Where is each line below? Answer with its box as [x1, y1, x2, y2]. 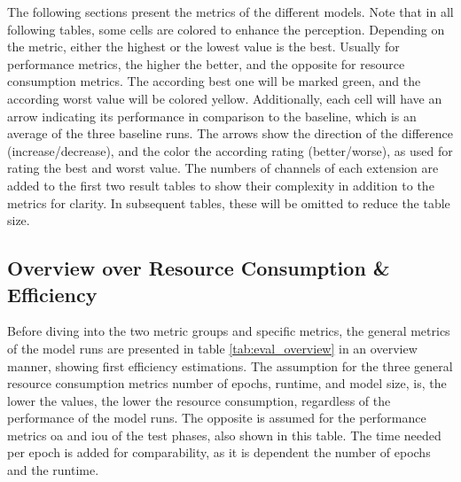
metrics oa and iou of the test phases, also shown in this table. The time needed [7, 425, 441, 444]
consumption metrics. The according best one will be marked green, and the [7, 72, 421, 90]
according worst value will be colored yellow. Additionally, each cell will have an [7, 89, 442, 107]
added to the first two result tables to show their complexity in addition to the [7, 175, 434, 194]
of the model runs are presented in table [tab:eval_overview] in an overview [7, 338, 418, 357]
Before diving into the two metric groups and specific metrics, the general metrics [7, 322, 450, 340]
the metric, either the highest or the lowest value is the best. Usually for [7, 37, 400, 56]
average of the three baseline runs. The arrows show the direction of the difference [7, 124, 453, 143]
